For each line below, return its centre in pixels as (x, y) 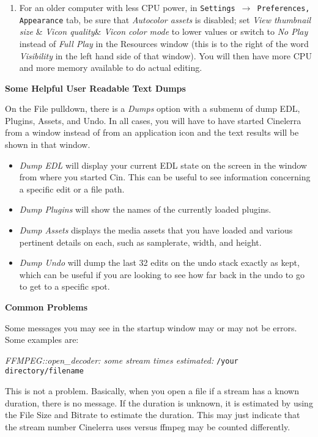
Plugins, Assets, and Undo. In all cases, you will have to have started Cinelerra (153, 120)
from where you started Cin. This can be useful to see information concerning (165, 177)
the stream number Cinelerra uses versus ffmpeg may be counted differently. (148, 426)
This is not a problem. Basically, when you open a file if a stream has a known (152, 391)
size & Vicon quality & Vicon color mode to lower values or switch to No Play (164, 31)
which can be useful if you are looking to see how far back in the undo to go (162, 274)
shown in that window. (48, 145)
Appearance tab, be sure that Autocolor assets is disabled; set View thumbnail (165, 19)
